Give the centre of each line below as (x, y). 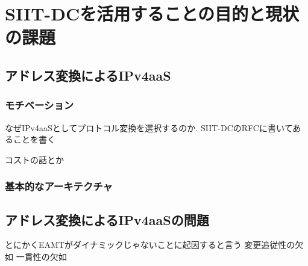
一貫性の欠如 (41, 256)
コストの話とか (34, 159)
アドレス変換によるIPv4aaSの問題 (107, 219)
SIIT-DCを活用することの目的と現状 (152, 14)
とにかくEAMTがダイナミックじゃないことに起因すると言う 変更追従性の (150, 245)
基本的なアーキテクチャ (59, 186)
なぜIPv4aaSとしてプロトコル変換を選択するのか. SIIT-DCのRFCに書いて (149, 127)
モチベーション (39, 105)
